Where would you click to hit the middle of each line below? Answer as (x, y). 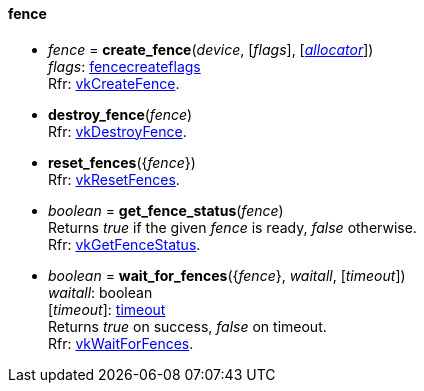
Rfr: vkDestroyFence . (117, 131)
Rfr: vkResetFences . (114, 179)
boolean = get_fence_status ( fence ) (166, 210)
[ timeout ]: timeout (107, 309)
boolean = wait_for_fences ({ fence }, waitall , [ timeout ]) (227, 275)
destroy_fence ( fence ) (120, 114)
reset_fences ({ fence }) (122, 162)
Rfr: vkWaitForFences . (121, 343)
